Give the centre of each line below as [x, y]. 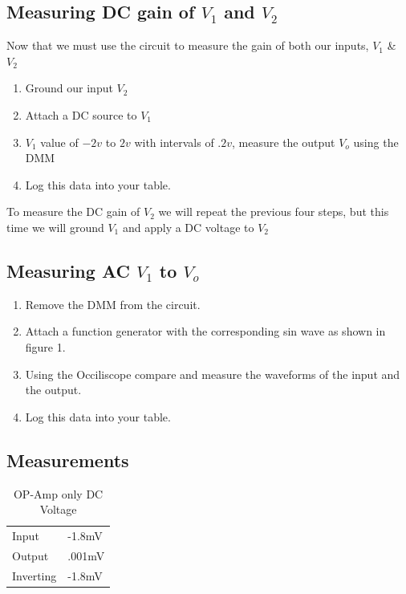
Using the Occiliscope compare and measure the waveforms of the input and [213, 374]
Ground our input [69, 88]
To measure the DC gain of [73, 212]
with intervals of [174, 142]
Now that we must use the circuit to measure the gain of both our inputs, [188, 45]
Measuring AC [68, 270]
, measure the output [284, 142]
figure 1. [45, 346]
